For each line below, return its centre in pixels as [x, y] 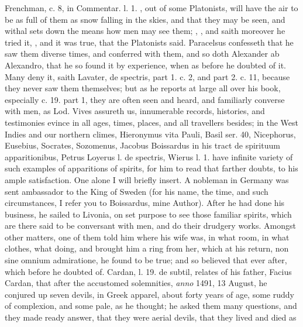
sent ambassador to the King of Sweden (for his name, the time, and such [137, 191]
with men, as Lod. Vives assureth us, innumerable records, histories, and [135, 111]
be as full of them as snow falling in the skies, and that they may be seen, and [145, 19]
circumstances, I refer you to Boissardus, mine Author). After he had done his [145, 203]
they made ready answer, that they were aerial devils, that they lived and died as [151, 317]
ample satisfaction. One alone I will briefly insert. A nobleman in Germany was [147, 179]
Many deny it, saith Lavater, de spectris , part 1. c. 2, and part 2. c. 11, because [147, 76]
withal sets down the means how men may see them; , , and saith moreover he [145, 31]
